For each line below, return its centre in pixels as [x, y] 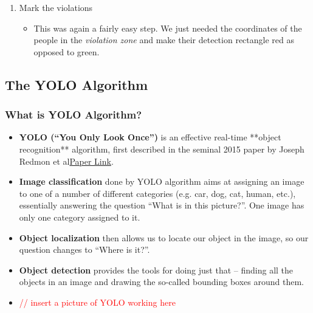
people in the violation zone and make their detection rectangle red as [164, 40]
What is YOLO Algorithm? [74, 115]
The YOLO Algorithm [77, 84]
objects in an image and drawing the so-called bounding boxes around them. [161, 282]
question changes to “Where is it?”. [84, 249]
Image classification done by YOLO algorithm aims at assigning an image [162, 181]
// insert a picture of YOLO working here [97, 302]
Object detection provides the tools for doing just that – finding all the [156, 270]
